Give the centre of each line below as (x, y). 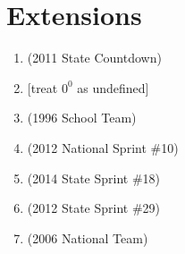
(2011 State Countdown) (94, 58)
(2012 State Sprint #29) (94, 208)
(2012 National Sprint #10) (103, 147)
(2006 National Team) (88, 237)
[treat (42, 87)
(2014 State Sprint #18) (94, 178)
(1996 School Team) (82, 118)
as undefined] (113, 87)
